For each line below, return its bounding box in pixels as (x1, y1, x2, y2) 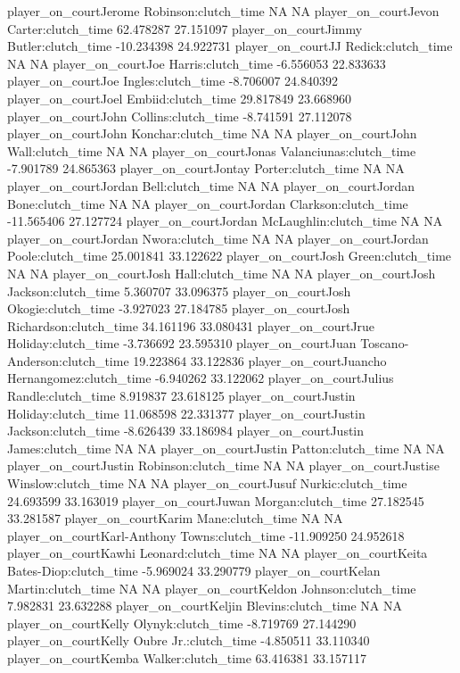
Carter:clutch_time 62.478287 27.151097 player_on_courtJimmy (7, 19, 363, 37)
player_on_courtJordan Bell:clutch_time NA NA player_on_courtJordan (7, 176, 415, 195)
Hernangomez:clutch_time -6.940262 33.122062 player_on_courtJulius (7, 369, 394, 387)
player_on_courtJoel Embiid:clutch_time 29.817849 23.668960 (7, 88, 351, 107)
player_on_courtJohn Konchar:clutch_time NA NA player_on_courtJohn (7, 124, 417, 143)
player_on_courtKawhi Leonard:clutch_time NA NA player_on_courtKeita (7, 544, 428, 562)
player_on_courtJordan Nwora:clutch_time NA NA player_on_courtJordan (7, 228, 429, 247)
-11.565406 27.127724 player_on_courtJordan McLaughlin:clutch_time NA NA (7, 212, 443, 230)
